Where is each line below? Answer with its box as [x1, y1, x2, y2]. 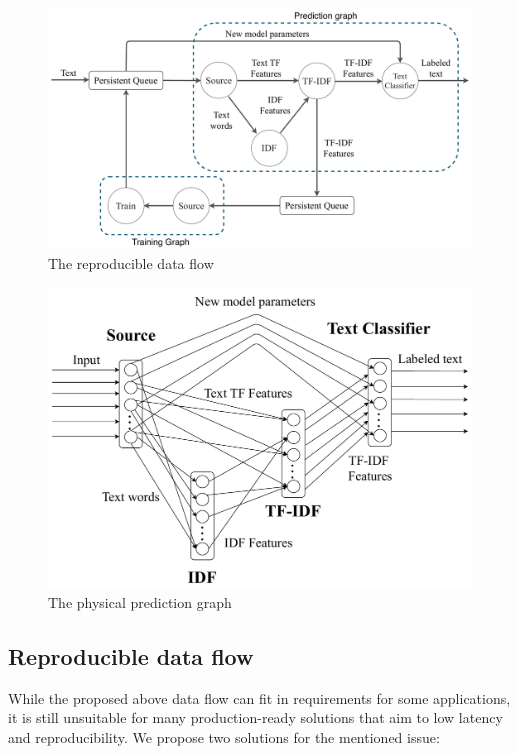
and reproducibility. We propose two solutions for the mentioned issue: [8, 726, 440, 747]
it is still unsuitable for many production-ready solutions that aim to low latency [8, 707, 503, 728]
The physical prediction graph [48, 591, 232, 612]
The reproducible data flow [48, 252, 214, 273]
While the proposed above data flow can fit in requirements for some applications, [8, 687, 511, 708]
